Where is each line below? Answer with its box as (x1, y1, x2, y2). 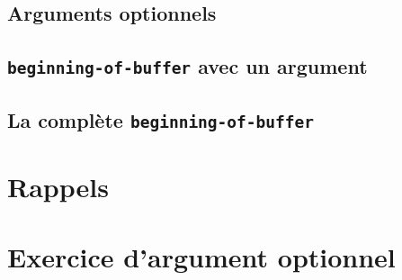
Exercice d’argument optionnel (7, 239, 396, 275)
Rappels (7, 167, 109, 204)
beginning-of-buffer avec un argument (7, 52, 368, 80)
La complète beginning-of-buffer (7, 105, 315, 133)
